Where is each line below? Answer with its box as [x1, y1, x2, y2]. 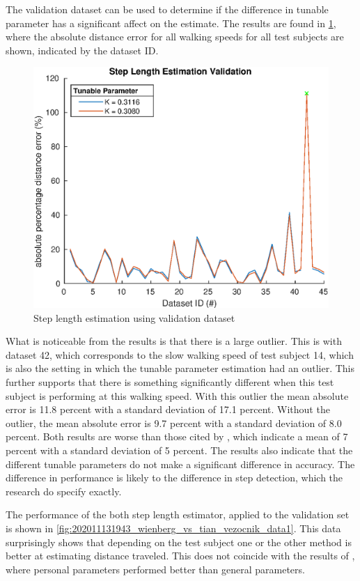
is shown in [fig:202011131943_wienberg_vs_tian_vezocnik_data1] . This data [6, 521, 341, 536]
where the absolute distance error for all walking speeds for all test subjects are [6, 29, 344, 44]
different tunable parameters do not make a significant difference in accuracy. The [6, 456, 355, 471]
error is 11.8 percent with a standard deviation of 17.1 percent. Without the [6, 402, 330, 417]
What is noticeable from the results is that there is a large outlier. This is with [6, 334, 342, 348]
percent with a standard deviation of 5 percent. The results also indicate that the [6, 443, 353, 458]
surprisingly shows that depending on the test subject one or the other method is [6, 534, 352, 549]
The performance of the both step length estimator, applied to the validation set [6, 507, 350, 522]
